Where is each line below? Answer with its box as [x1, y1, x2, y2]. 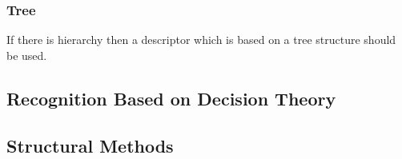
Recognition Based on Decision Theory [6, 85, 336, 110]
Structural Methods [6, 133, 174, 157]
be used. [6, 46, 47, 63]
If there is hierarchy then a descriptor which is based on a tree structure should [6, 31, 396, 48]
